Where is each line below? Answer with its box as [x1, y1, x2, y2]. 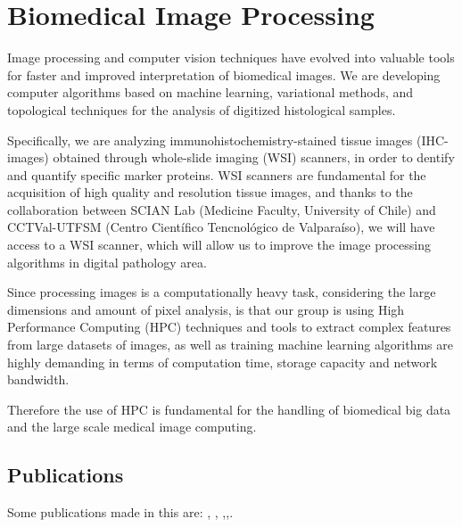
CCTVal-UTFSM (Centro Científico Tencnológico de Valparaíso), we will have [7, 218, 435, 236]
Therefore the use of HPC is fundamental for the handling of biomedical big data [7, 399, 451, 418]
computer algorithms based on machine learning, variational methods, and [7, 83, 414, 102]
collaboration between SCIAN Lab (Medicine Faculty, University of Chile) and [7, 200, 436, 218]
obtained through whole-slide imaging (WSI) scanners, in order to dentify [53, 148, 455, 167]
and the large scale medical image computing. [7, 417, 257, 436]
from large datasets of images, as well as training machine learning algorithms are [7, 335, 453, 354]
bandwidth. [7, 370, 70, 389]
